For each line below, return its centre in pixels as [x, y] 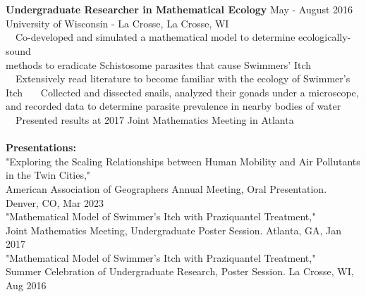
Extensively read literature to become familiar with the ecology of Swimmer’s [183, 78]
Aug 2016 [26, 285]
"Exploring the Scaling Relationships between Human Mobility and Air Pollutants [183, 161]
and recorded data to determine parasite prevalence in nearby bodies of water [173, 106]
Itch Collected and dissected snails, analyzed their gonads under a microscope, [182, 92]
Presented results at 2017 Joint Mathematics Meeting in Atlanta [154, 119]
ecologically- [325, 37]
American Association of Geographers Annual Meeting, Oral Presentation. [166, 188]
